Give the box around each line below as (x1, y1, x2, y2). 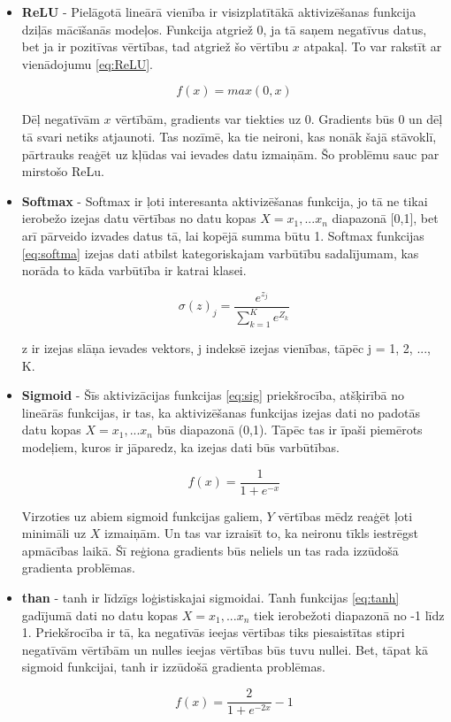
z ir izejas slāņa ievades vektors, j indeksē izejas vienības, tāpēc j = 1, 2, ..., (21, 339, 431, 357)
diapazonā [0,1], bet (332, 209, 439, 227)
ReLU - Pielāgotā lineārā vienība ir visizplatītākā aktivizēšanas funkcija (21, 3, 417, 20)
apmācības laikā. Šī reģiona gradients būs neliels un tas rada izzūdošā (21, 541, 399, 559)
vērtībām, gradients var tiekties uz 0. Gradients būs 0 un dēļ (115, 110, 443, 128)
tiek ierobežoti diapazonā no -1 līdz (253, 605, 445, 624)
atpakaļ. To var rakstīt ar (303, 37, 442, 56)
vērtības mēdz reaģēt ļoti (278, 506, 413, 525)
